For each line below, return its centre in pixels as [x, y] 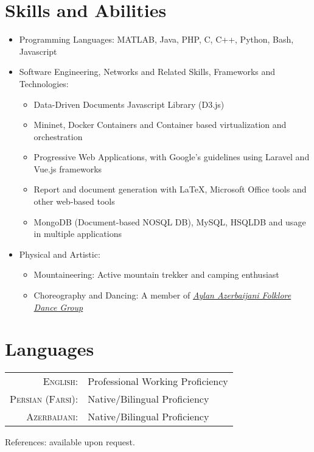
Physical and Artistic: [60, 254]
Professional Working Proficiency [158, 381]
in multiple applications [78, 234]
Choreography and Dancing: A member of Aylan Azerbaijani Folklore [162, 295]
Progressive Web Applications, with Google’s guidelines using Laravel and [172, 157]
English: [61, 381]
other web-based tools [74, 201]
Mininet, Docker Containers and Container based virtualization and [160, 125]
